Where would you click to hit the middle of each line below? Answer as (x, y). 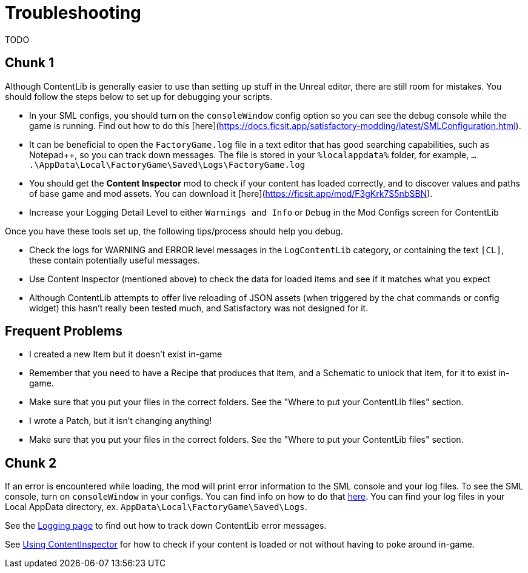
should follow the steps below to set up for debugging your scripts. (139, 96)
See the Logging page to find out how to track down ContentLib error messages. (166, 526)
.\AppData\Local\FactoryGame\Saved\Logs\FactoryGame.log (167, 164)
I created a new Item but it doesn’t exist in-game (126, 354)
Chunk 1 (29, 63)
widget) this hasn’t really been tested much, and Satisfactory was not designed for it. (199, 308)
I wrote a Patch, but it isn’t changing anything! (121, 421)
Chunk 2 (31, 463)
